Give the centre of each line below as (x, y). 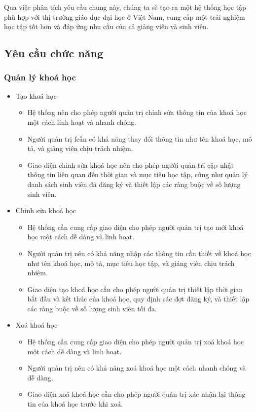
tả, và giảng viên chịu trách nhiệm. (80, 148)
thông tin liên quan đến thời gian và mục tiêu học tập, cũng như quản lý (138, 174)
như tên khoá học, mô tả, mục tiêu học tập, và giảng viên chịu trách (131, 263)
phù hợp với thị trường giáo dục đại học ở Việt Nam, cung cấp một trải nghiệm (125, 17)
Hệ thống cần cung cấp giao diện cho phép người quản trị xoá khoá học (136, 342)
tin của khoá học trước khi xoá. (75, 404)
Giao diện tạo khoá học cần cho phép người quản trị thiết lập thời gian (135, 289)
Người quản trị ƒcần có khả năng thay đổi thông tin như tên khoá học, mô (140, 138)
